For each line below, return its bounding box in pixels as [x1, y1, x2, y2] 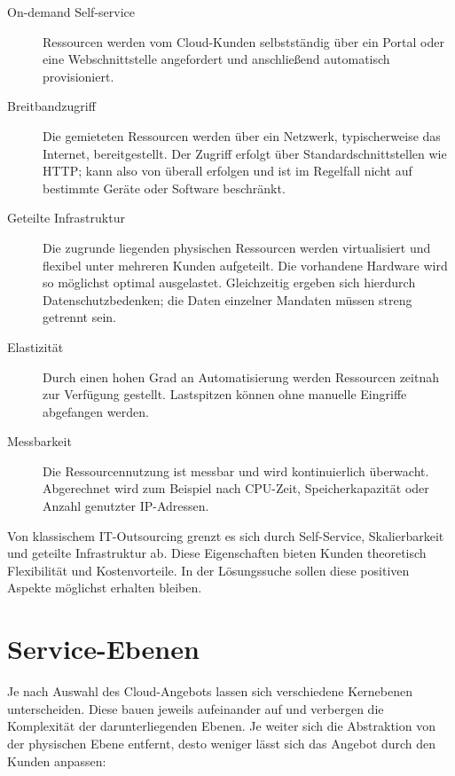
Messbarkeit [7, 432, 72, 451]
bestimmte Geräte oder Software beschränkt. [43, 178, 286, 197]
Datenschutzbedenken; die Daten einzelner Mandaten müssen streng [43, 290, 412, 309]
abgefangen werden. [43, 402, 149, 420]
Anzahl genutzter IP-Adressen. [43, 497, 209, 515]
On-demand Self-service [7, 3, 136, 20]
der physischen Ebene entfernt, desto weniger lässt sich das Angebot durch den [7, 733, 436, 752]
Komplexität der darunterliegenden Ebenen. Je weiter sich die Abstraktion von [7, 717, 435, 735]
